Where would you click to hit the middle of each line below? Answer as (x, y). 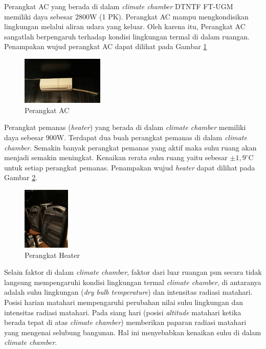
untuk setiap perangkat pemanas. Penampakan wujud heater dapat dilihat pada (130, 167)
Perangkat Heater (52, 255)
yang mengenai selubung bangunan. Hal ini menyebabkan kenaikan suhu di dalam (133, 332)
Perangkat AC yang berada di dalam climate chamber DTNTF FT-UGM (119, 6)
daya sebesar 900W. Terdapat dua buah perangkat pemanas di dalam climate (126, 137)
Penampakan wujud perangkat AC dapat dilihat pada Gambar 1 (106, 46)
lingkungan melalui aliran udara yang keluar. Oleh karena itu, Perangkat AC (125, 26)
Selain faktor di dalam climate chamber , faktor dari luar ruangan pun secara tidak (133, 272)
